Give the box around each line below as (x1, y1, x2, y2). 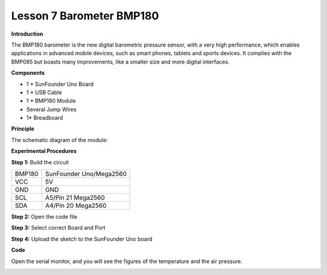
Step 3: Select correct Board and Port (11, 224, 106, 231)
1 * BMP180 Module (26, 97, 76, 105)
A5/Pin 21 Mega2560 (45, 193, 105, 202)
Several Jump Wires (26, 106, 77, 113)
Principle (11, 125, 35, 132)
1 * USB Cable (26, 88, 62, 96)
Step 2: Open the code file (11, 213, 78, 221)
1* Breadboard (26, 114, 64, 121)
